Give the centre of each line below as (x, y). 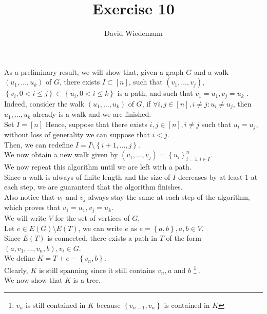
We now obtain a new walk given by (61, 154)
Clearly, (16, 270)
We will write (25, 217)
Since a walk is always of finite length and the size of (87, 176)
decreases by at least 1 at (218, 176)
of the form (184, 238)
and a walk (211, 71)
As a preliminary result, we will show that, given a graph (94, 71)
